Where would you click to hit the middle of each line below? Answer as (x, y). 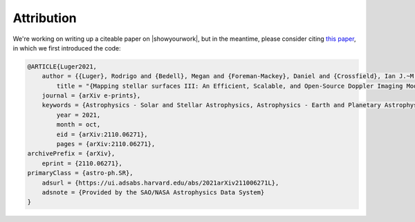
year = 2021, (79, 115)
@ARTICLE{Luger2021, (62, 66)
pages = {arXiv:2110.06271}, (106, 144)
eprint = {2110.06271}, (82, 163)
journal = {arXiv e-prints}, (91, 96)
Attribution (45, 18)
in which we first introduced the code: (67, 48)
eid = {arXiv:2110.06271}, (102, 134)
